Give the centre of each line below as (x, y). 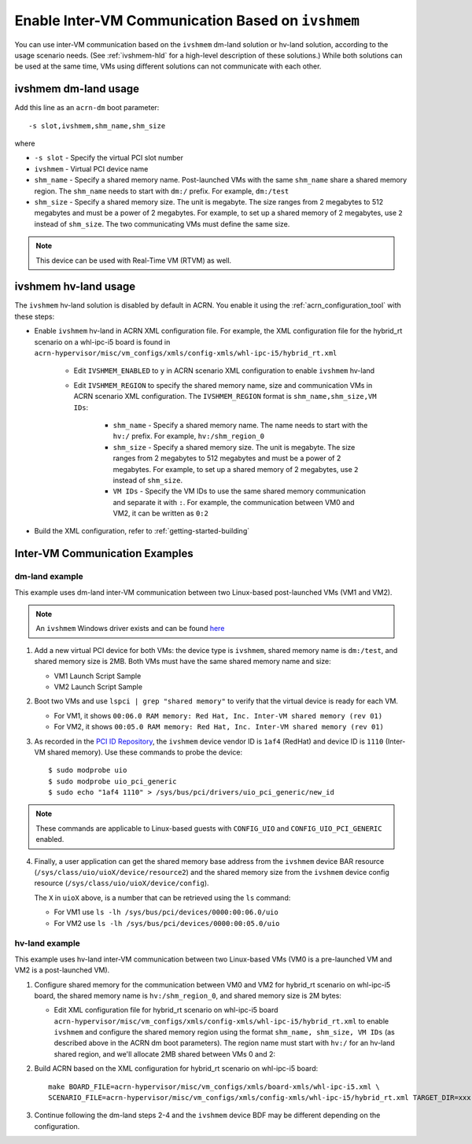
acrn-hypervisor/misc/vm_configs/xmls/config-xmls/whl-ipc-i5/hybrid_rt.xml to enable (221, 1021)
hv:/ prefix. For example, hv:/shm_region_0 (189, 436)
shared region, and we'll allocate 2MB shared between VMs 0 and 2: (164, 1054)
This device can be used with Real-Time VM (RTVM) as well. (134, 260)
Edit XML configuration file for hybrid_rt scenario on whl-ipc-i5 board (166, 1010)
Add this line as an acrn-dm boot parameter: (87, 108)
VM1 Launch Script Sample (98, 676)
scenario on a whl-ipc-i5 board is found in (102, 341)
